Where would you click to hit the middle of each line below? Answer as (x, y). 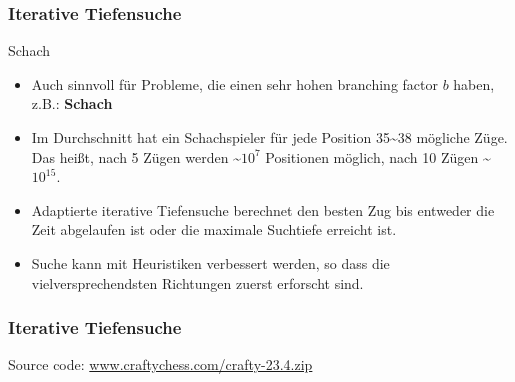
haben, (474, 83)
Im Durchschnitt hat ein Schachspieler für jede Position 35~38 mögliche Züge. (269, 137)
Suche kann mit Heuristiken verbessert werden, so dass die (210, 262)
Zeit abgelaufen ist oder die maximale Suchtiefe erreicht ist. (214, 229)
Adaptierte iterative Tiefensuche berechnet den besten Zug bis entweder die (263, 209)
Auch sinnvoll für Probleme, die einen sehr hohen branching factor (234, 83)
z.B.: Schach (72, 103)
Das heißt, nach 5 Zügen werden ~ (136, 156)
